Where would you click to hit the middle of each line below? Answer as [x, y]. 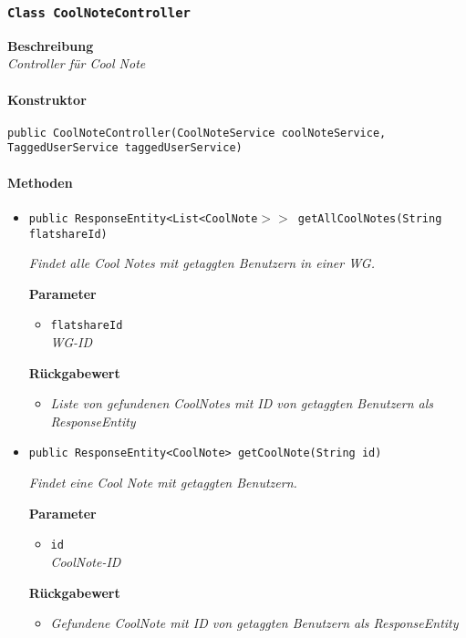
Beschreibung [51, 45]
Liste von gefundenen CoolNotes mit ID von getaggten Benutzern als [242, 403]
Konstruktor [47, 99]
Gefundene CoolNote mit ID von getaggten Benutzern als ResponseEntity [254, 623]
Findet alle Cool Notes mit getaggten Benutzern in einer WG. [202, 263]
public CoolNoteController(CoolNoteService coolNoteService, [197, 133]
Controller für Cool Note [77, 63]
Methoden [40, 182]
